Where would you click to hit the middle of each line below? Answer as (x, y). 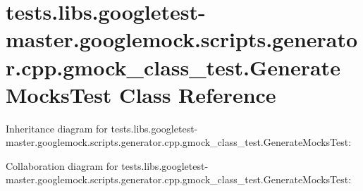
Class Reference (198, 94)
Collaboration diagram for (62, 165)
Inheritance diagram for (57, 128)
